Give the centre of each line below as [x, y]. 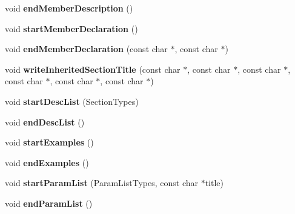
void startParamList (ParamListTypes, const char [101, 183]
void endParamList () [49, 203]
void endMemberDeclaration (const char [86, 49]
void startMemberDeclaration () [71, 28]
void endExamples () [47, 162]
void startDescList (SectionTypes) [72, 101]
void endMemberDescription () [69, 8]
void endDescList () [45, 122]
